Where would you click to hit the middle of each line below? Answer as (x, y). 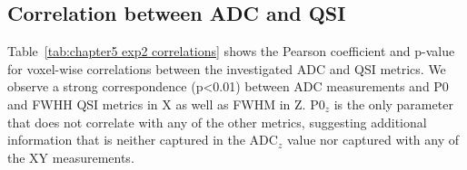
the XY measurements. (71, 157)
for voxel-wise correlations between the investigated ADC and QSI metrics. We (227, 68)
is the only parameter (393, 104)
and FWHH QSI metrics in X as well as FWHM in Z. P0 (166, 104)
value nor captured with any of (373, 140)
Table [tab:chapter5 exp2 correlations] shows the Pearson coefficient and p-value (231, 51)
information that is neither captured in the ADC (143, 140)
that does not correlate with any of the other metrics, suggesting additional (217, 122)
